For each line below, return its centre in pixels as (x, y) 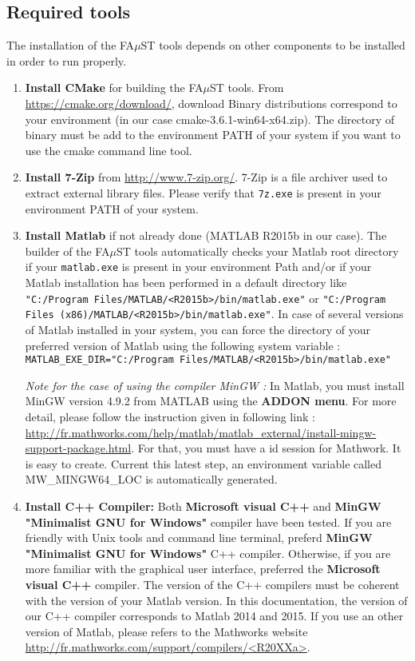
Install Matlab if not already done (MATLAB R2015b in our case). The (206, 235)
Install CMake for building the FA (114, 88)
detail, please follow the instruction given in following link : (170, 416)
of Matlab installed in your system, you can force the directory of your (198, 329)
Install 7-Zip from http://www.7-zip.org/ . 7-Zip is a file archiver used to (206, 177)
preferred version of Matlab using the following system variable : (183, 345)
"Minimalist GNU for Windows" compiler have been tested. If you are (208, 522)
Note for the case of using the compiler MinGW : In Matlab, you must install (215, 385)
